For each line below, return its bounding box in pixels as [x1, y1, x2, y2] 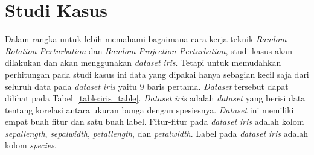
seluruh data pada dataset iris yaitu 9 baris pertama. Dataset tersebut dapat [5, 80, 289, 92]
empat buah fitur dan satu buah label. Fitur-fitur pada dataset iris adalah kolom [5, 115, 304, 128]
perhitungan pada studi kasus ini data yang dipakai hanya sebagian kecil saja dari [5, 68, 309, 80]
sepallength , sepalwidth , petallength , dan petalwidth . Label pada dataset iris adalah [5, 127, 309, 139]
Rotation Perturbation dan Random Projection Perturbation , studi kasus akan [5, 44, 293, 57]
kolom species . [5, 139, 57, 151]
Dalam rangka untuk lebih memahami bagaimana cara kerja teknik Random [5, 33, 287, 45]
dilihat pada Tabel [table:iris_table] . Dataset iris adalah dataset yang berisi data [5, 92, 306, 104]
